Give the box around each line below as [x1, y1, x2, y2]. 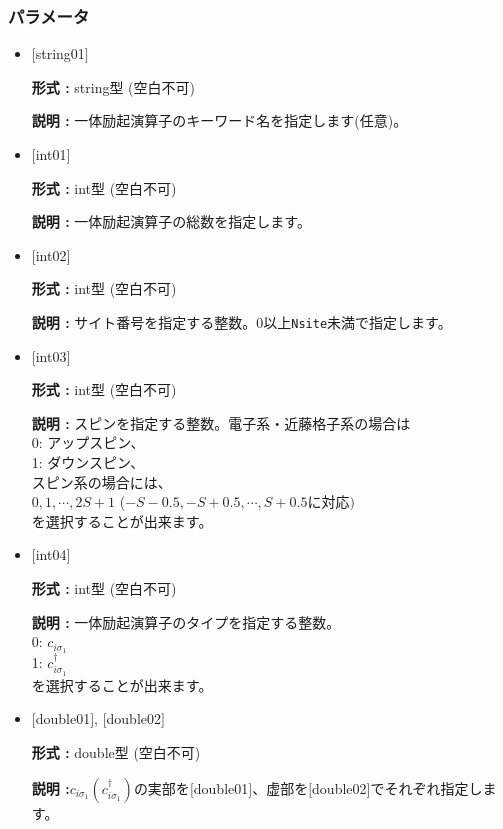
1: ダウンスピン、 [31, 452, 145, 472]
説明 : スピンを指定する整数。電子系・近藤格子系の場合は [31, 412, 411, 433]
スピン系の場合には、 [31, 471, 172, 492]
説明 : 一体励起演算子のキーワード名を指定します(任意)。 [31, 110, 408, 131]
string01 [35, 43, 85, 64]
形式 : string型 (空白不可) [31, 76, 195, 97]
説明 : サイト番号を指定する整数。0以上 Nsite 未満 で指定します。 [31, 311, 452, 332]
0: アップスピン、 [31, 432, 145, 453]
